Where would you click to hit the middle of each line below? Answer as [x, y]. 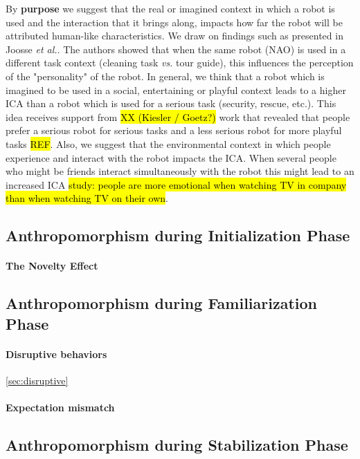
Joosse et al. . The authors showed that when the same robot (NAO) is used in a [176, 49]
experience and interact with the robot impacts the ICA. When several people [171, 157]
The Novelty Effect [52, 266]
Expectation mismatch [60, 408]
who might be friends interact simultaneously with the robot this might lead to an [180, 171]
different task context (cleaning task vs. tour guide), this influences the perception [180, 63]
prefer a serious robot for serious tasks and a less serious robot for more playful [174, 130]
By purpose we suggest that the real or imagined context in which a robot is [170, 8]
